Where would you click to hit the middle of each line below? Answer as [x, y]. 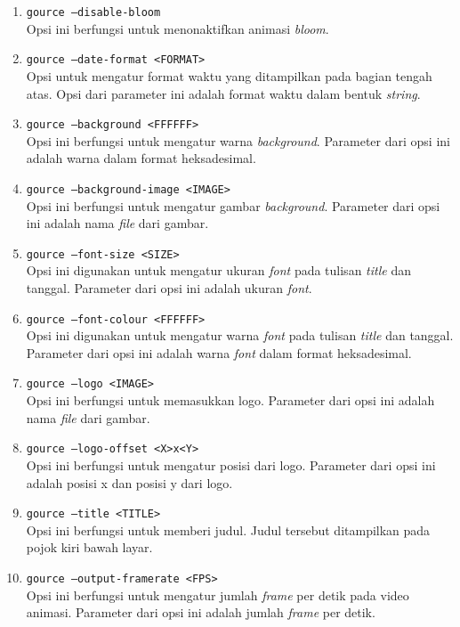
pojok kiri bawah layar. [89, 547]
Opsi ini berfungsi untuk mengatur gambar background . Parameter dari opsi [233, 205]
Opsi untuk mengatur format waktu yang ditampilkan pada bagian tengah [229, 75]
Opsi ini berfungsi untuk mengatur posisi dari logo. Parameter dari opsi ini [231, 464]
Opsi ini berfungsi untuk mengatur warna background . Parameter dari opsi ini [238, 140]
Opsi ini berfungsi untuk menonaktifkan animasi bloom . [178, 28]
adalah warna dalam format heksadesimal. [141, 158]
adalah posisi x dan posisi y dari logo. [129, 482]
